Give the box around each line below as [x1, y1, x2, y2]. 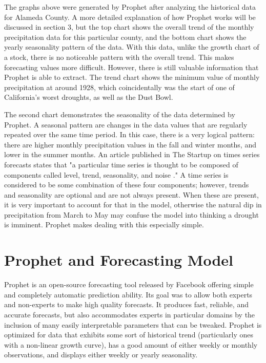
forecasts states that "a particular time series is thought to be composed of [4, 159, 238, 169]
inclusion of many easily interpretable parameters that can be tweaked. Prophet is [4, 319, 262, 330]
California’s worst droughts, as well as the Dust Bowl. [4, 92, 173, 102]
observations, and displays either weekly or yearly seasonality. [4, 349, 198, 360]
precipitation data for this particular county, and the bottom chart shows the [4, 31, 247, 42]
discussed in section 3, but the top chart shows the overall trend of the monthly [4, 22, 254, 32]
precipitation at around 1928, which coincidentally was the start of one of [4, 81, 235, 92]
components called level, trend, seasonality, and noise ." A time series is [4, 169, 229, 180]
